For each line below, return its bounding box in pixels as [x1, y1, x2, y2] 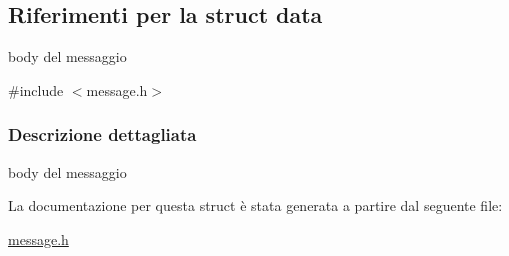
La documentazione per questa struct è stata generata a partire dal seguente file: [8, 195, 503, 216]
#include [8, 79, 64, 100]
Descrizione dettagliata [8, 122, 197, 147]
